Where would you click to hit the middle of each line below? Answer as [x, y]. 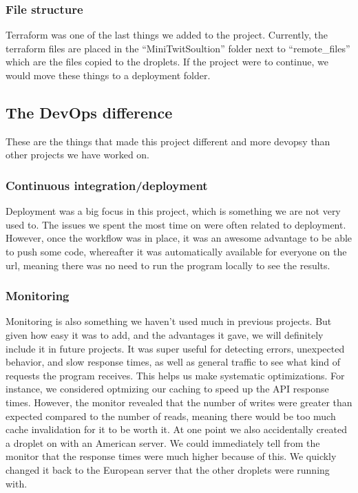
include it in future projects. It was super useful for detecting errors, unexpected [175, 348]
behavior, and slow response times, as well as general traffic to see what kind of [173, 362]
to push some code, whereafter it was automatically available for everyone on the [176, 251]
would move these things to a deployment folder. [108, 75]
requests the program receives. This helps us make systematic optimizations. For [175, 375]
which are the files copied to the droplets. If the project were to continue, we [167, 62]
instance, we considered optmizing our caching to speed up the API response [167, 389]
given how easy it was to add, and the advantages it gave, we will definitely [165, 334]
